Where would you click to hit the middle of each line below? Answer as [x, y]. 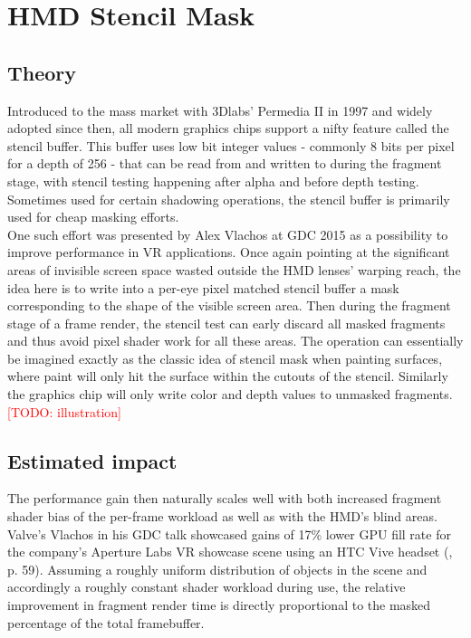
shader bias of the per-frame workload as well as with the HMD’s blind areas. [222, 516]
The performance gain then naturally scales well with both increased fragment [225, 498]
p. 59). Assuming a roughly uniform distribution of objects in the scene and [217, 569]
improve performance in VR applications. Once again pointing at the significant [229, 252]
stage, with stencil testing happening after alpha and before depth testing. [213, 181]
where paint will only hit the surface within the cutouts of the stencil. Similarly [228, 376]
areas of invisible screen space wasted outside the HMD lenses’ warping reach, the [234, 269]
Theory [42, 72]
